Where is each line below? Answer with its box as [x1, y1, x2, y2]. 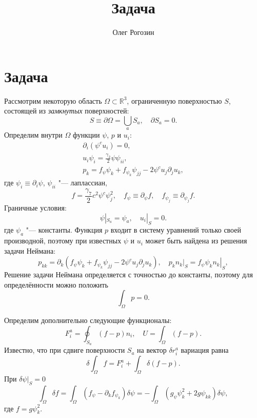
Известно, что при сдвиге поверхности [4, 345, 125, 355]
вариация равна [181, 345, 229, 355]
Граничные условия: [4, 202, 67, 213]
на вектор [137, 345, 167, 355]
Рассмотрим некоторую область [4, 95, 102, 106]
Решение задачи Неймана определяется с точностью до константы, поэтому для [4, 269, 253, 280]
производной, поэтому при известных [4, 235, 122, 246]
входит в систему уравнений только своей [110, 224, 241, 235]
